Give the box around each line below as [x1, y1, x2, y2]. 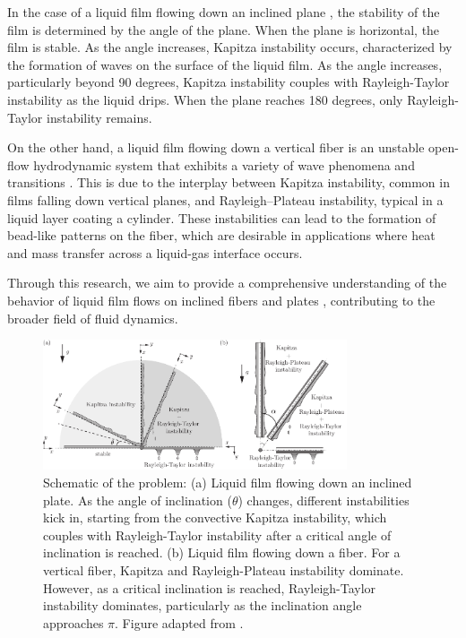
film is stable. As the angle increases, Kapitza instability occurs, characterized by [7, 38, 453, 56]
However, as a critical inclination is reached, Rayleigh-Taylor [43, 578, 376, 597]
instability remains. [46, 108, 152, 126]
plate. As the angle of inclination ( [43, 490, 232, 509]
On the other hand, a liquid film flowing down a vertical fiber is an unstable [7, 138, 425, 157]
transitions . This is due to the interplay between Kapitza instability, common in [7, 173, 450, 192]
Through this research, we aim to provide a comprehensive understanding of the [7, 273, 447, 292]
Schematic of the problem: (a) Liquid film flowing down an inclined [43, 473, 412, 492]
